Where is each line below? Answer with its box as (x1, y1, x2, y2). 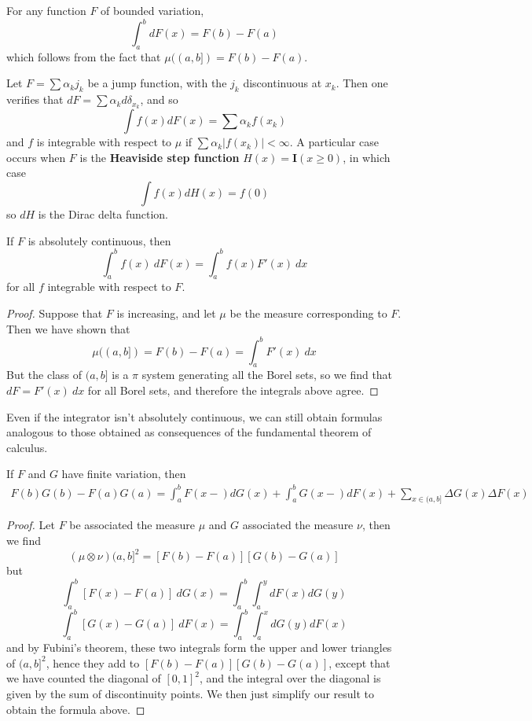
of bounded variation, (101, 2, 204, 18)
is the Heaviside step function (79, 149, 240, 165)
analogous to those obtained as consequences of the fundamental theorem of (6, 424, 372, 440)
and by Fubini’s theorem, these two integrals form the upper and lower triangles (6, 639, 392, 656)
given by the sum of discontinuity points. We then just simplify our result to (6, 686, 375, 702)
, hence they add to (46, 654, 140, 671)
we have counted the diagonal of (6, 670, 161, 686)
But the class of (6, 366, 82, 383)
